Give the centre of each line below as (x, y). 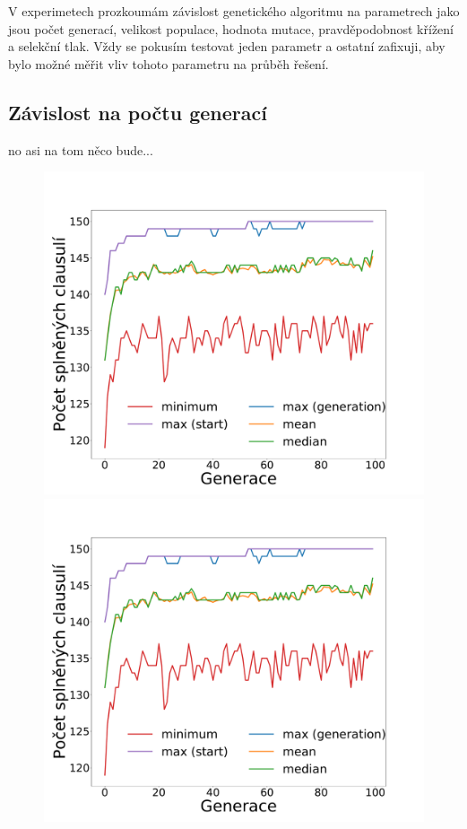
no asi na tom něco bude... (81, 149)
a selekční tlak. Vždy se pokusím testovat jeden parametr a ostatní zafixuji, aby (227, 46)
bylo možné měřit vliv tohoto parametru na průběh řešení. (169, 63)
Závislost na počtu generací (138, 112)
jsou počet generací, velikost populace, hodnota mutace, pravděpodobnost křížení (231, 28)
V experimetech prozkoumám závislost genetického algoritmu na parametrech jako (234, 11)
